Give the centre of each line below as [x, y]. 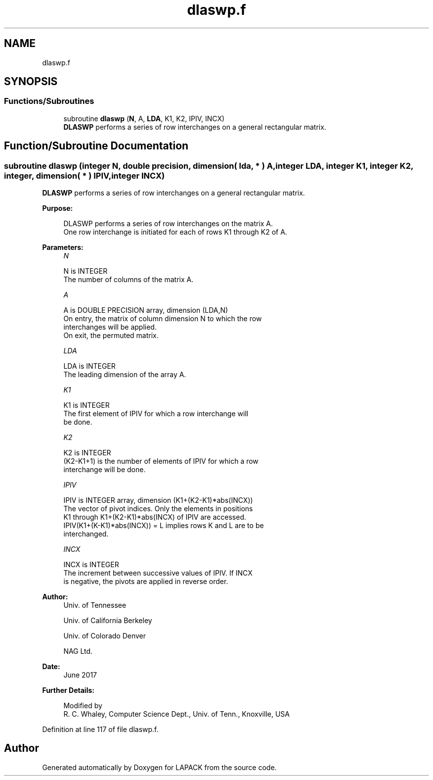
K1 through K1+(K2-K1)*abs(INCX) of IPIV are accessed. [155, 517]
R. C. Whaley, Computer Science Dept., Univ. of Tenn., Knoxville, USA [176, 714]
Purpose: [58, 208]
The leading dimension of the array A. [125, 375]
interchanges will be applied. [110, 327]
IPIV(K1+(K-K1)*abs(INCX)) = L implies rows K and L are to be [164, 526]
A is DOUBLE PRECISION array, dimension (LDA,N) [146, 310]
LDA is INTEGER [89, 366]
